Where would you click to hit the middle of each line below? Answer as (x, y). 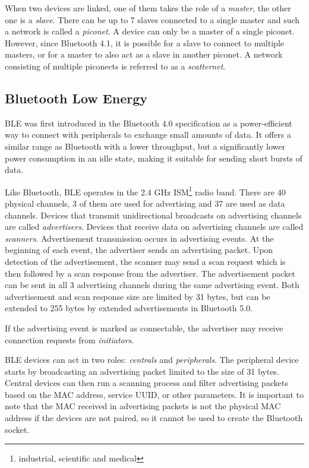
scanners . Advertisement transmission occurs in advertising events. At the (139, 238)
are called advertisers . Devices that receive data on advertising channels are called (154, 227)
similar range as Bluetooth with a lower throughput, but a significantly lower (145, 146)
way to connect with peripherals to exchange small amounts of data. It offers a (148, 135)
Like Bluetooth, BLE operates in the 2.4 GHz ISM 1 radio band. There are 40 (145, 191)
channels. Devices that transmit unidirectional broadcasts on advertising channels (153, 215)
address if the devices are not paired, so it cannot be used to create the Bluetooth (154, 418)
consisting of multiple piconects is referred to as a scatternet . (115, 66)
